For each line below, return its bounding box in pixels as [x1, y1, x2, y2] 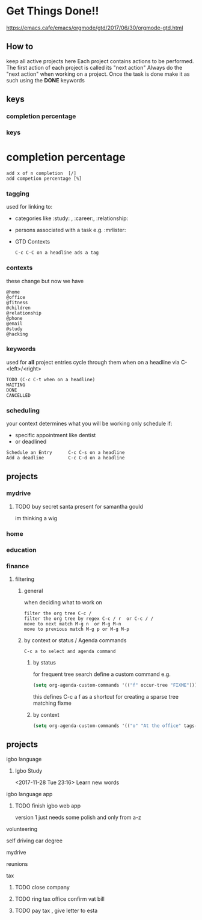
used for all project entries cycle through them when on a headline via [6, 358, 180, 366]
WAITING [6, 382, 26, 388]
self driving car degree [6, 837, 63, 844]
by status [32, 658, 56, 666]
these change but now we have [6, 277, 84, 284]
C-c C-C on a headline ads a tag [14, 250, 99, 256]
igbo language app [6, 790, 53, 797]
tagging [6, 189, 30, 198]
